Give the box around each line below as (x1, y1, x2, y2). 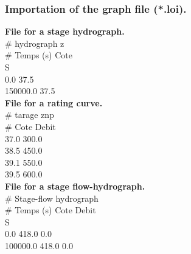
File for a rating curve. (5, 96, 103, 109)
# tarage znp (5, 108, 54, 121)
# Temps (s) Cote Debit (5, 204, 96, 216)
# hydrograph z (5, 36, 64, 49)
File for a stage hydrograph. (5, 25, 125, 38)
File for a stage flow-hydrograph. (5, 179, 145, 192)
